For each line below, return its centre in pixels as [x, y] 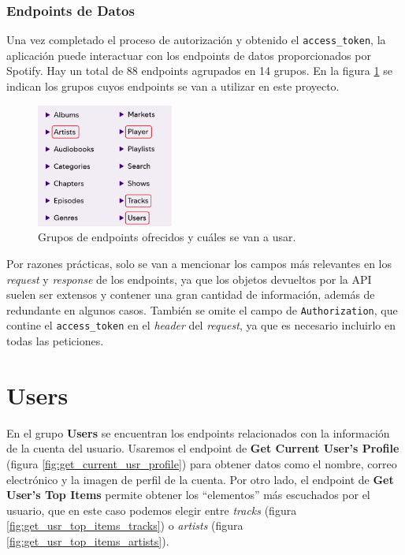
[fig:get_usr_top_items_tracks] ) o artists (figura [125, 525]
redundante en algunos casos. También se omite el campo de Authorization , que [202, 309]
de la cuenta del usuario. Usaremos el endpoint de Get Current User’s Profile [203, 448]
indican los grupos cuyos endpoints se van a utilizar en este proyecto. [173, 86]
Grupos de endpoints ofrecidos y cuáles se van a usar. [167, 237]
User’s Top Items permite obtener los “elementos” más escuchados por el [188, 495]
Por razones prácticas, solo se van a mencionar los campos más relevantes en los [199, 263]
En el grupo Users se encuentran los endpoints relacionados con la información [198, 432]
